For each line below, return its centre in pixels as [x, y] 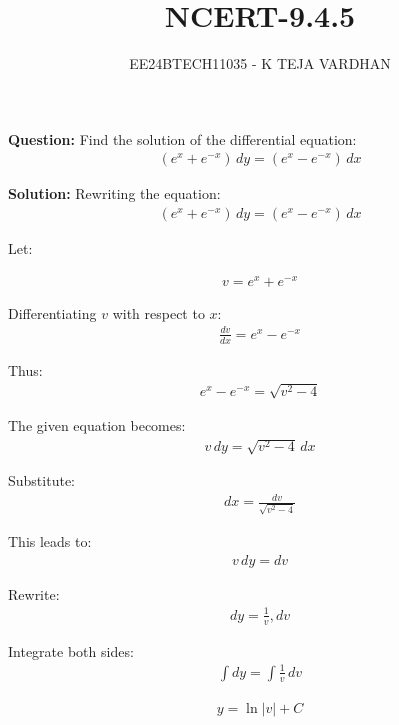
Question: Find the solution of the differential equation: [182, 138]
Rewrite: [34, 593]
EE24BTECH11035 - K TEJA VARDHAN [260, 63]
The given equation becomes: [97, 424]
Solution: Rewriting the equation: [114, 193]
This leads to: [50, 541]
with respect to [158, 312]
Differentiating [52, 312]
